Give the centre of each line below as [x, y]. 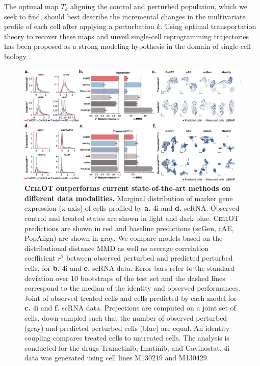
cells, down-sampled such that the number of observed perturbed [126, 317]
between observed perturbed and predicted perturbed [149, 258]
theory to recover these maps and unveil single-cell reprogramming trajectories [127, 36]
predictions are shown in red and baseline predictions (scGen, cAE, [129, 228]
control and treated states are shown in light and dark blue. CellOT [132, 218]
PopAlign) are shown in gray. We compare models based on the [124, 238]
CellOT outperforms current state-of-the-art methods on [127, 188]
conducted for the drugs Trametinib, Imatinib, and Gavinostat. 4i [127, 347]
